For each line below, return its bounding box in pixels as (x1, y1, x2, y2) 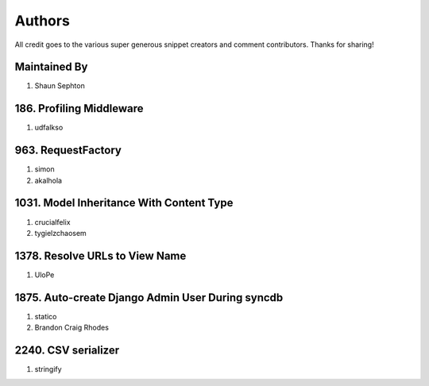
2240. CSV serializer (14, 343, 119, 357)
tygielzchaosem (34, 228, 87, 237)
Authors (14, 12, 71, 29)
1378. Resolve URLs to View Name (14, 249, 187, 262)
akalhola (34, 176, 63, 185)
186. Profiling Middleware (14, 102, 144, 115)
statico (34, 311, 57, 321)
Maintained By (14, 60, 88, 74)
